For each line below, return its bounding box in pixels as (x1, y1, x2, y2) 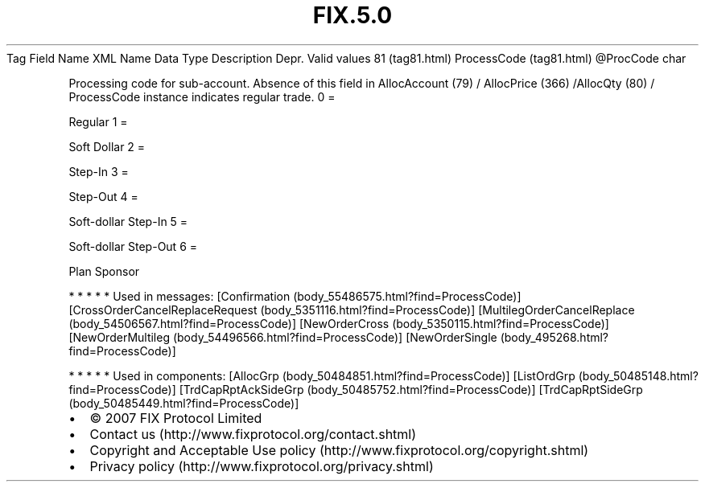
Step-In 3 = (68, 164, 129, 178)
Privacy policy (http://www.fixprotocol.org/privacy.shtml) (89, 457, 434, 474)
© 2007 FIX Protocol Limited (89, 409, 262, 426)
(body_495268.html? (500, 330, 609, 344)
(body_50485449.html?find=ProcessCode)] (68, 396, 299, 410)
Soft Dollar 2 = (68, 139, 146, 154)
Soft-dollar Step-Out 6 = (68, 239, 198, 253)
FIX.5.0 (312, 2, 393, 29)
